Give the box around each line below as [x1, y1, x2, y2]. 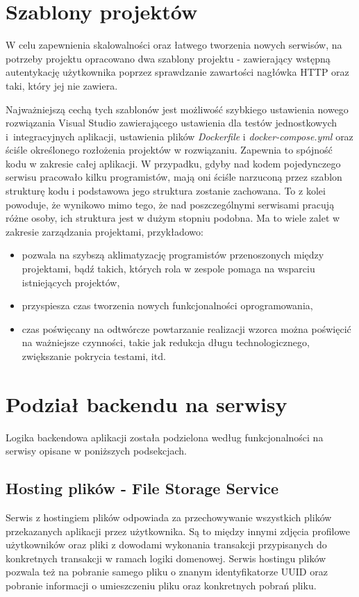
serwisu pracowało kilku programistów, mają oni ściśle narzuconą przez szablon [6, 170, 342, 184]
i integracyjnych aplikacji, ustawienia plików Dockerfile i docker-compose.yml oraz [6, 129, 353, 143]
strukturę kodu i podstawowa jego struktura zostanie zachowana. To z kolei [6, 183, 326, 198]
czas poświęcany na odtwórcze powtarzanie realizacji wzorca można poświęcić [22, 321, 351, 336]
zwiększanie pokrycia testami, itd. [22, 349, 166, 363]
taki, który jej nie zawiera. [6, 78, 118, 92]
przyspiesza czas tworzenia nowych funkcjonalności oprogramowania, [22, 298, 313, 313]
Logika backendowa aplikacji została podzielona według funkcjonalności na [6, 430, 324, 444]
